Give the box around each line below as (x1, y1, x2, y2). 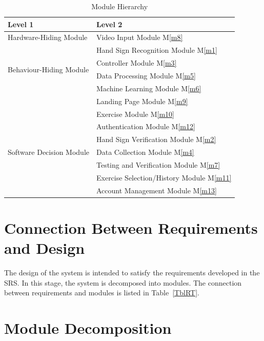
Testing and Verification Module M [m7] (96, 159, 220, 170)
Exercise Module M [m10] (96, 108, 174, 119)
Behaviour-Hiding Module (8, 64, 89, 74)
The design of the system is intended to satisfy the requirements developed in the (4, 267, 260, 277)
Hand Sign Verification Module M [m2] (96, 134, 216, 145)
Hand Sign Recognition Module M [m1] (96, 45, 217, 55)
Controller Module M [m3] (96, 57, 177, 68)
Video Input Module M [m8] (96, 32, 183, 43)
